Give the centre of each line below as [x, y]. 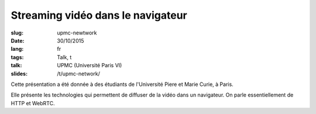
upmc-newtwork [77, 33]
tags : [17, 57]
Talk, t [64, 57]
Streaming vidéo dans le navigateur [99, 15]
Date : [18, 40]
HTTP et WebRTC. [33, 103]
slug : [17, 33]
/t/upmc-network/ [79, 74]
